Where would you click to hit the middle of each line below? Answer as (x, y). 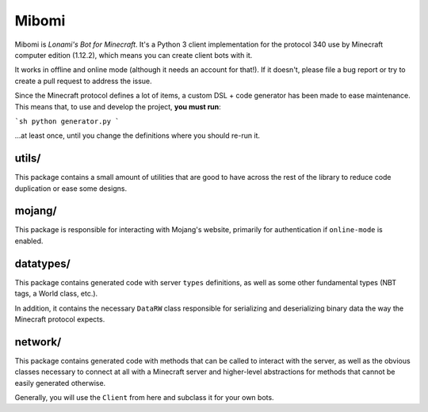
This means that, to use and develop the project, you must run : (118, 106)
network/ (38, 342)
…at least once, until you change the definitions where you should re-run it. (138, 135)
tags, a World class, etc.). (56, 294)
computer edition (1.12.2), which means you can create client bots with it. (134, 55)
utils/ (28, 158)
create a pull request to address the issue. (83, 81)
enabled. (29, 241)
